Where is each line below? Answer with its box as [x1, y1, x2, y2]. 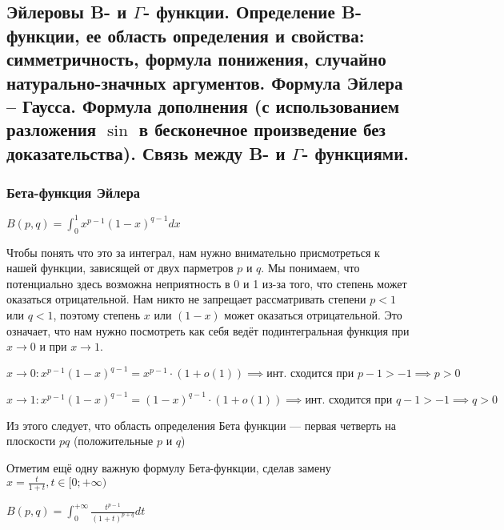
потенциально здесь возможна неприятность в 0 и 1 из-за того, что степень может [6, 275, 407, 291]
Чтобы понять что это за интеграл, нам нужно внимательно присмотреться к [6, 243, 380, 260]
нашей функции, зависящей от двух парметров [6, 259, 234, 276]
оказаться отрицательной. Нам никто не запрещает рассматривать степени [6, 291, 366, 307]
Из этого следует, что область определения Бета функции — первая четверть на [6, 416, 396, 433]
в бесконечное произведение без [138, 117, 386, 142]
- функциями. [302, 140, 409, 165]
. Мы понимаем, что [261, 259, 360, 276]
